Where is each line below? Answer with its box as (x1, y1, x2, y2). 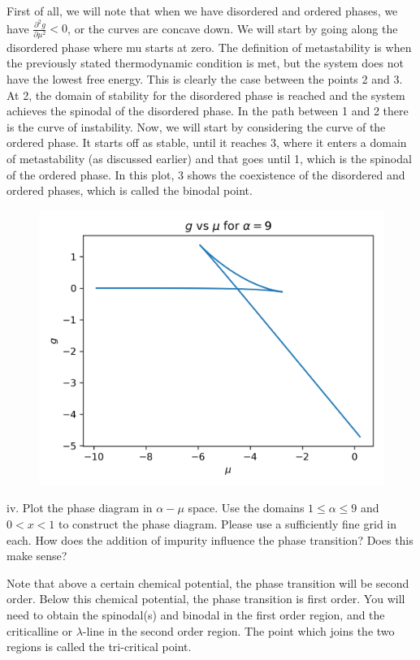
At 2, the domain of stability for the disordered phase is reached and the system (6, 86, 405, 103)
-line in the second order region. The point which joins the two (82, 622, 395, 639)
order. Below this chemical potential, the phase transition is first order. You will (6, 590, 405, 607)
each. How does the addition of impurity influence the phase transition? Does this (6, 531, 414, 548)
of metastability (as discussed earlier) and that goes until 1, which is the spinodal (6, 149, 412, 166)
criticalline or (6, 622, 72, 639)
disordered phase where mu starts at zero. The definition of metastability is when (6, 38, 412, 55)
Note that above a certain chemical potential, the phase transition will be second (6, 574, 409, 591)
